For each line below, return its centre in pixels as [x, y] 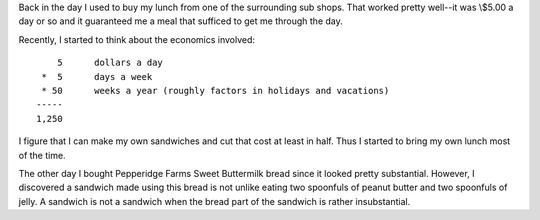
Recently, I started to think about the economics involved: [136, 39]
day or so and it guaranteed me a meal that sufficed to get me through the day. [181, 21]
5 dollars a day [110, 63]
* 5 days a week [97, 76]
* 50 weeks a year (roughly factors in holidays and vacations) [215, 90]
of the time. [42, 155]
